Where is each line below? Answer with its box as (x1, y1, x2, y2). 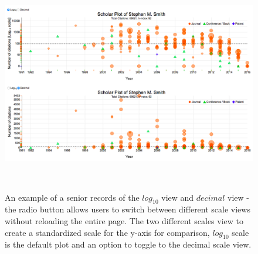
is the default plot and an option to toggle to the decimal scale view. (5, 238, 252, 250)
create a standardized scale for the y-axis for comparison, (5, 226, 210, 238)
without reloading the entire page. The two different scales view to (5, 215, 244, 227)
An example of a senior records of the (5, 191, 140, 203)
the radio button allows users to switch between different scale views (5, 203, 250, 215)
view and (161, 191, 194, 203)
